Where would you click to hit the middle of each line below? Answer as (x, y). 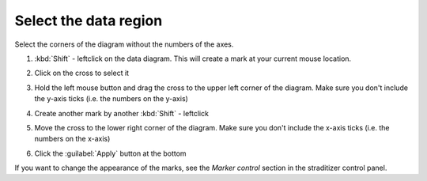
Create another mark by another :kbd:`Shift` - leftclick (122, 113)
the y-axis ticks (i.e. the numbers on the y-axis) (111, 99)
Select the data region (89, 21)
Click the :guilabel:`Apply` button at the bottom (110, 153)
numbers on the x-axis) (72, 139)
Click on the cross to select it (82, 73)
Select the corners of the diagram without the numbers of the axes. (124, 44)
